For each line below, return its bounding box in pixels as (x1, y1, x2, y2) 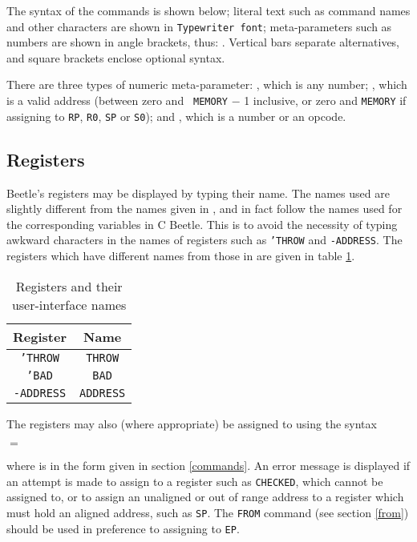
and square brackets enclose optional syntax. (6, 49, 225, 66)
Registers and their (15, 276, 123, 295)
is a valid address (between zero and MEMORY (6, 92, 228, 109)
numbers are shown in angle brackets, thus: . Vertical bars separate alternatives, (6, 34, 400, 50)
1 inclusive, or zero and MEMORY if (244, 92, 407, 109)
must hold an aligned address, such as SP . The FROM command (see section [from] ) (6, 504, 409, 521)
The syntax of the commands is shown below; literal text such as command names (6, 2, 411, 18)
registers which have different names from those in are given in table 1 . (6, 247, 355, 263)
